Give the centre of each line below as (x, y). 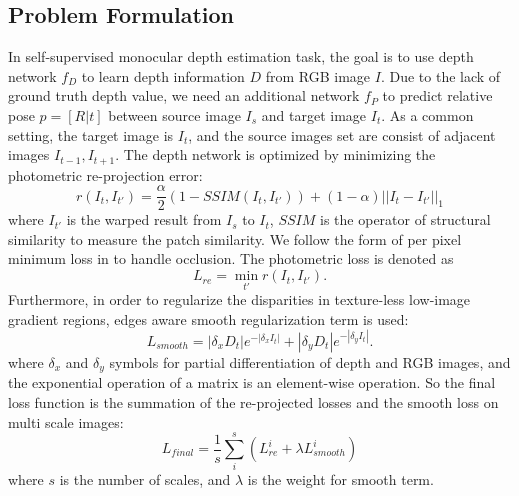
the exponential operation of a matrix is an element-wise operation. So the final (252, 382)
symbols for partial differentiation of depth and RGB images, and (310, 361)
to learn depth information (163, 75)
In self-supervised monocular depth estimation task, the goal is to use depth (241, 56)
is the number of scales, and (145, 479)
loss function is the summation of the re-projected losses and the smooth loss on (253, 402)
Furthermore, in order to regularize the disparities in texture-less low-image (239, 299)
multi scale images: (66, 421)
